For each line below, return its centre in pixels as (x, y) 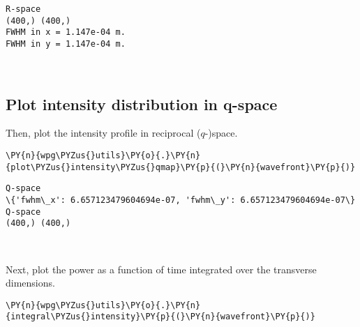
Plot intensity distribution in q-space (142, 104)
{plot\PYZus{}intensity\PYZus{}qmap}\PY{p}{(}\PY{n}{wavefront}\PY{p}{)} (181, 167)
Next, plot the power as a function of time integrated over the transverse (161, 269)
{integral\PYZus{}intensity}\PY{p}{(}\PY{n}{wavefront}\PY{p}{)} (160, 317)
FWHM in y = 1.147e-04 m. (66, 44)
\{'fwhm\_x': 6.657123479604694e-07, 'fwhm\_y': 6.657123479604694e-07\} (181, 200)
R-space (23, 9)
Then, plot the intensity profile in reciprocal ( (103, 133)
